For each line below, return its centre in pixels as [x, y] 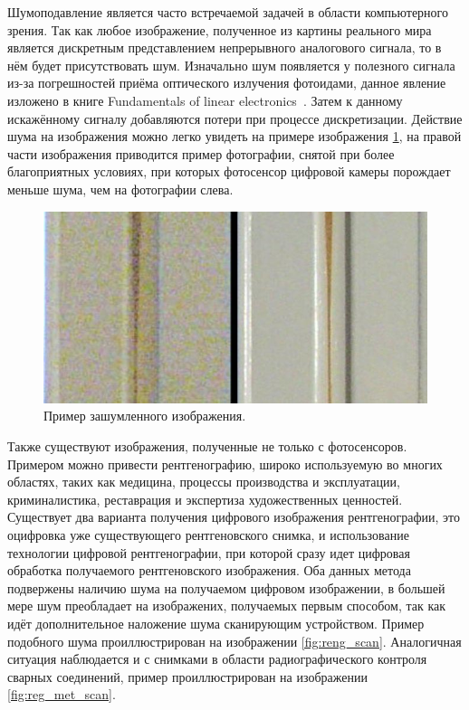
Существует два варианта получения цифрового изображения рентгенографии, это [234, 517]
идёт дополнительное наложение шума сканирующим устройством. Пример [216, 623]
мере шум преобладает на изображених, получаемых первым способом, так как [227, 606]
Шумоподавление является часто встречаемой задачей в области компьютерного [228, 12]
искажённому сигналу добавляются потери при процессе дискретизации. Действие [235, 118]
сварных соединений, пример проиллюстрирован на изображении [187, 676]
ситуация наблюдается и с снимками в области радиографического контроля [217, 659]
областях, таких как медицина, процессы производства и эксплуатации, [204, 482]
